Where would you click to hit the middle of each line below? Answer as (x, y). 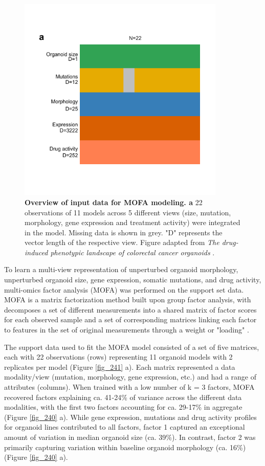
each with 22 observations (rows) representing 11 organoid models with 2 (118, 357)
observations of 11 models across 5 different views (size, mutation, (128, 212)
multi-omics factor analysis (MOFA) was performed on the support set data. (124, 289)
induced (36, 252)
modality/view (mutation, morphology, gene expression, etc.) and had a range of (130, 377)
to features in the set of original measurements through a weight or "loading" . (127, 330)
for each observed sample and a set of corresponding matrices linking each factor (130, 319)
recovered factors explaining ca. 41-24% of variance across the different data (123, 397)
